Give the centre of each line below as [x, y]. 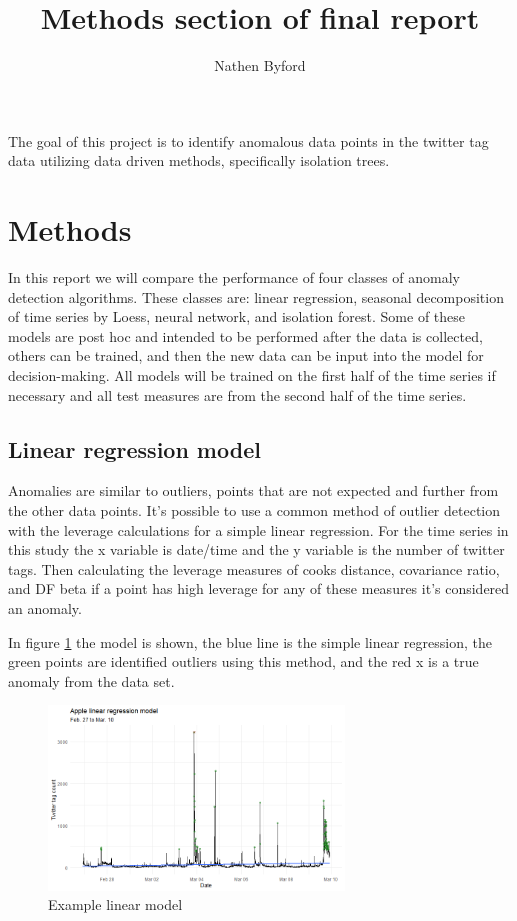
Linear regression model [134, 448]
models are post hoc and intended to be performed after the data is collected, [245, 335]
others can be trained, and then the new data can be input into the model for [246, 355]
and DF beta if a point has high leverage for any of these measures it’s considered [259, 588]
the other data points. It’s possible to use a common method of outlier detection [254, 509]
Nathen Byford [260, 65]
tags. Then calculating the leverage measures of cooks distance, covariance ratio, [254, 568]
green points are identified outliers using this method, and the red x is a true [243, 661]
